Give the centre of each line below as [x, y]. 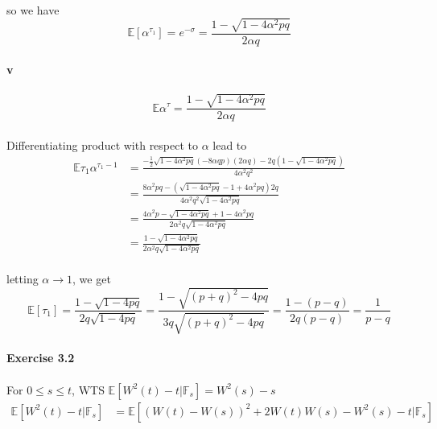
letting [23, 279]
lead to [230, 144]
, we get [92, 279]
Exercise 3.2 [41, 358]
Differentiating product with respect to [103, 144]
